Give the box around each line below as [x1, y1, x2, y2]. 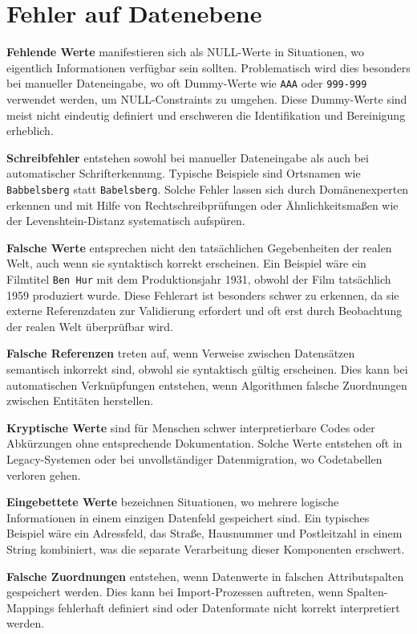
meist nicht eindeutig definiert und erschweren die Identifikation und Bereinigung [6, 106, 406, 123]
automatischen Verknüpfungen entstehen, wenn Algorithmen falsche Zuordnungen [6, 376, 407, 393]
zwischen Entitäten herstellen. [6, 392, 154, 409]
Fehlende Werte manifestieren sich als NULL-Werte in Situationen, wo [6, 43, 365, 60]
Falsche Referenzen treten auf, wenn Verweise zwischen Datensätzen [6, 345, 355, 362]
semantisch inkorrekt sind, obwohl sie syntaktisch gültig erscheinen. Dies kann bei [6, 361, 408, 377]
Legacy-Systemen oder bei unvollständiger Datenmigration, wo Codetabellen [6, 450, 383, 467]
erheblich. [6, 122, 54, 139]
